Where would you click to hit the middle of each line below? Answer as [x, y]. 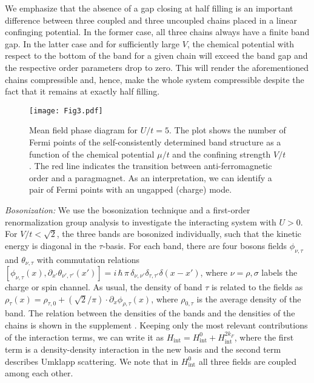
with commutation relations [88, 259]
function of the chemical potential [92, 154]
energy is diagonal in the [51, 245]
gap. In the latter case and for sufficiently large [92, 43]
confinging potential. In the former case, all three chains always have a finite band [157, 32]
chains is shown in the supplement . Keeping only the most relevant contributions [156, 325]
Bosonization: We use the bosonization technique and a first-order [128, 209]
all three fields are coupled [248, 361]
